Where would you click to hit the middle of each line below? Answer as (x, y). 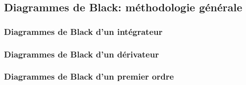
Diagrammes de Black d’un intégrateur (83, 31)
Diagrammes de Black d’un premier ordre (89, 76)
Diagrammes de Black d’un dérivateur (81, 54)
